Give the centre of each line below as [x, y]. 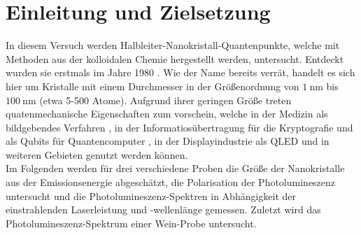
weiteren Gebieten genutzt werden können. [97, 154]
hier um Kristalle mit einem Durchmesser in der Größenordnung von [153, 86]
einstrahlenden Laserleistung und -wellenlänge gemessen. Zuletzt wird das [163, 209]
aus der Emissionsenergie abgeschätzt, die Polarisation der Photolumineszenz [171, 182]
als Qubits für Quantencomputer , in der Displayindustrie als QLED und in [168, 141]
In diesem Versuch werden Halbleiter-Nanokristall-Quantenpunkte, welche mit [173, 45]
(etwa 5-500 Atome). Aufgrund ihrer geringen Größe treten [165, 100]
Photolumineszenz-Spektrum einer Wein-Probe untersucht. [131, 223]
